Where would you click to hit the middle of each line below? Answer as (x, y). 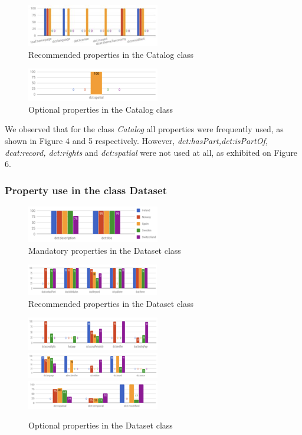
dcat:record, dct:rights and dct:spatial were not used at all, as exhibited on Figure (151, 152)
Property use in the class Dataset (86, 190)
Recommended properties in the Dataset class (111, 303)
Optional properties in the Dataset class (101, 425)
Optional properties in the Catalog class (101, 109)
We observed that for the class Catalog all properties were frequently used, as (144, 129)
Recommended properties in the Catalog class (111, 54)
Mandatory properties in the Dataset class (105, 250)
